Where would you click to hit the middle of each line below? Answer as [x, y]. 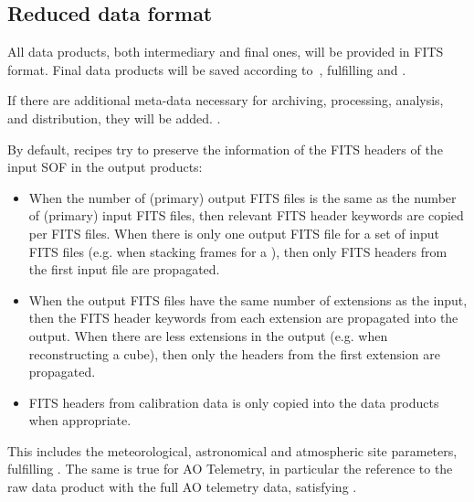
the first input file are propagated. [124, 269]
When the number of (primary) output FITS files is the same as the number [242, 197]
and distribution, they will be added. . [114, 117]
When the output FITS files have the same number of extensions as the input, [248, 299]
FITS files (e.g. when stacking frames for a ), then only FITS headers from [238, 251]
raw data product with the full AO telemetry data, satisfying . [182, 487]
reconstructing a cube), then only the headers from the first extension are [234, 353]
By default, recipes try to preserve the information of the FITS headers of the [225, 149]
